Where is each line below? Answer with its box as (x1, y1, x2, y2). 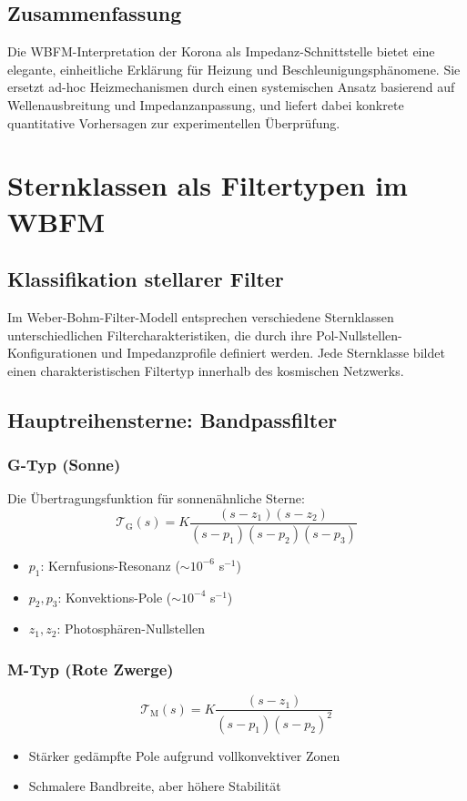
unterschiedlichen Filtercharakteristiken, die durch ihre (7, 325, 312, 344)
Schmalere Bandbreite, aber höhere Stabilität (28, 776, 281, 796)
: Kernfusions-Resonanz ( (40, 555, 180, 574)
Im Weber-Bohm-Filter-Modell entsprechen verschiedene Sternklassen (7, 307, 394, 326)
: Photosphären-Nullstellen (56, 619, 206, 638)
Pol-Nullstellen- (316, 325, 402, 344)
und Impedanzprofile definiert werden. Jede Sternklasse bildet (101, 343, 445, 362)
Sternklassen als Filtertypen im (7, 167, 408, 204)
